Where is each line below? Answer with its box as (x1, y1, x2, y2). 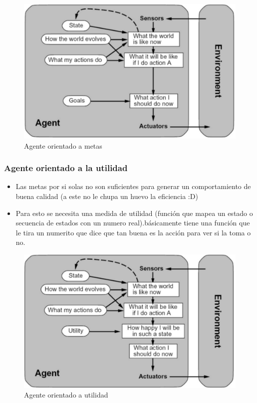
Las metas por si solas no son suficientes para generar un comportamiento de (15, 181, 251, 192)
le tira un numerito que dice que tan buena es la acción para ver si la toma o (15, 227, 251, 237)
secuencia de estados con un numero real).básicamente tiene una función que (15, 217, 250, 228)
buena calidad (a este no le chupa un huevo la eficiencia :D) (15, 191, 198, 201)
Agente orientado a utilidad (24, 390, 108, 400)
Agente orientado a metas (24, 140, 102, 151)
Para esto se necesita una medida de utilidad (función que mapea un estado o (15, 207, 253, 218)
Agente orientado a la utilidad (4, 162, 128, 174)
